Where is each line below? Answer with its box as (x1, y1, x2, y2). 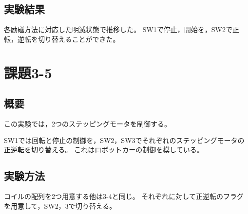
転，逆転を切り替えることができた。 (4, 34, 120, 44)
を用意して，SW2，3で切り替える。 (4, 200, 116, 211)
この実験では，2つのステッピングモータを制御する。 (4, 118, 171, 128)
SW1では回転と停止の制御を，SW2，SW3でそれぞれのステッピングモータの (4, 135, 245, 145)
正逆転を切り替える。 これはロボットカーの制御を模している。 (4, 144, 204, 155)
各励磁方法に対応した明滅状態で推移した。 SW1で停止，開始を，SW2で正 (4, 24, 240, 35)
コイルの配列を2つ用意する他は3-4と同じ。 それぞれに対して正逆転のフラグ (4, 191, 244, 201)
